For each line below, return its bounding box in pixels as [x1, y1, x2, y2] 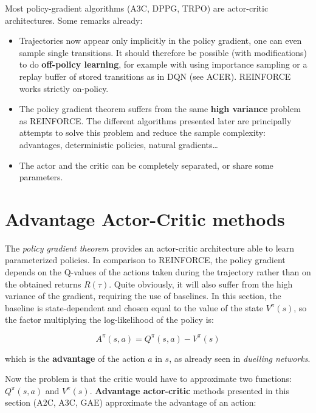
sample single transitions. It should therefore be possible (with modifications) [19, 46, 307, 58]
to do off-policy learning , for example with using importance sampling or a [19, 58, 307, 71]
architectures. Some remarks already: [5, 13, 143, 26]
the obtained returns [5, 277, 81, 290]
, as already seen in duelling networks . [169, 351, 311, 364]
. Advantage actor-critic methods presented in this [89, 384, 289, 397]
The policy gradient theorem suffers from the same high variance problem [19, 102, 301, 115]
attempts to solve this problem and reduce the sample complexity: [19, 126, 266, 139]
